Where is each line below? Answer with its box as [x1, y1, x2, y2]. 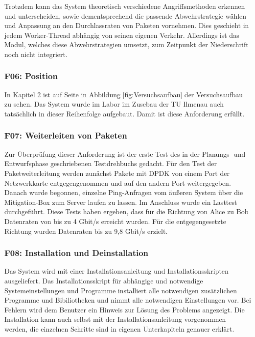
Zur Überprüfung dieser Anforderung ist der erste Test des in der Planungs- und [4, 148, 246, 159]
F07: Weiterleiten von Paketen [4, 129, 127, 141]
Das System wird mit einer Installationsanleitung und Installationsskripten [4, 266, 229, 276]
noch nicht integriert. [4, 49, 68, 59]
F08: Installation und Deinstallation [4, 247, 149, 259]
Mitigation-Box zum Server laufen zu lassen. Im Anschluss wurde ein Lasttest [4, 197, 237, 207]
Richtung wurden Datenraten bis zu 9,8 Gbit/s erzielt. [4, 225, 168, 236]
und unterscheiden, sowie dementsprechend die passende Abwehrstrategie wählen [4, 10, 247, 21]
